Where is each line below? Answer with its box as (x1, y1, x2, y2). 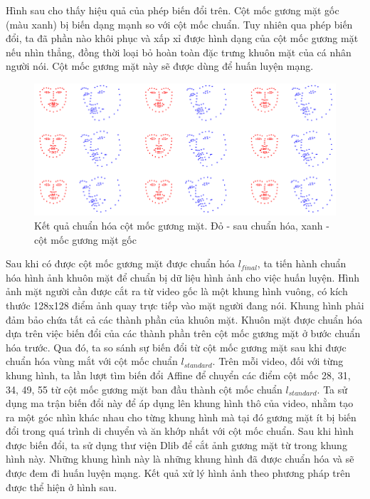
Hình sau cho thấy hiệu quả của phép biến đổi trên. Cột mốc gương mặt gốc (6, 3, 339, 17)
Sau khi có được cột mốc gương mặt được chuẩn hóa (6, 256, 235, 271)
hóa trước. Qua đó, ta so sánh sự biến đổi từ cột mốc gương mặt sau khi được (6, 339, 347, 354)
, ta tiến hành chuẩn (257, 256, 347, 271)
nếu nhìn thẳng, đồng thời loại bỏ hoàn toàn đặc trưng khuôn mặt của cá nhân (6, 44, 351, 59)
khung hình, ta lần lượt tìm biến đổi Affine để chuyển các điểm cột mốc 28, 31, (6, 367, 351, 382)
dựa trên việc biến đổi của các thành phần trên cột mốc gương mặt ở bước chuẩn (6, 326, 361, 341)
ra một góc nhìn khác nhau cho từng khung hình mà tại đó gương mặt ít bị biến (6, 409, 356, 424)
